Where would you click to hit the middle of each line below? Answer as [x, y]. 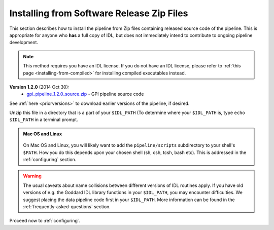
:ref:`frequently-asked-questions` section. [67, 206]
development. [24, 43]
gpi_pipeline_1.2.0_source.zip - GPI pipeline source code [85, 94]
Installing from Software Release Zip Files [99, 13]
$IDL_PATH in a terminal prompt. [44, 120]
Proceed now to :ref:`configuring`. [45, 221]
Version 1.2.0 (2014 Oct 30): [39, 87]
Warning [32, 176]
